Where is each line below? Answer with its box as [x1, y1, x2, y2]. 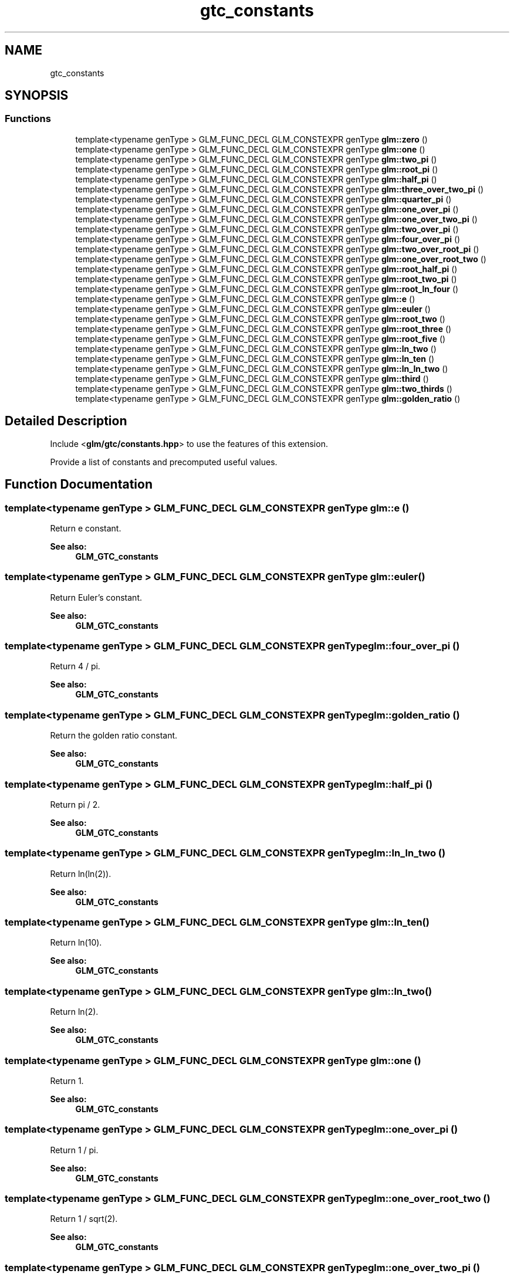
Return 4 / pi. [50, 661, 100, 672]
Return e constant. [50, 523, 121, 533]
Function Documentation [5, 477, 153, 492]
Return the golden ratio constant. [50, 730, 178, 741]
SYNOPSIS [5, 88, 69, 103]
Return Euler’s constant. [50, 592, 143, 602]
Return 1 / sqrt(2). [50, 1214, 118, 1224]
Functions [5, 113, 51, 125]
